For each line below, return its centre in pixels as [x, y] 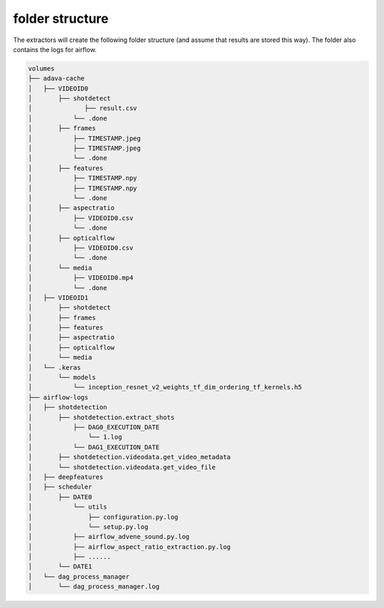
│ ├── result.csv [83, 108]
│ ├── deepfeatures [66, 477]
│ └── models [62, 378]
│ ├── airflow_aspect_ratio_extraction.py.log [129, 547]
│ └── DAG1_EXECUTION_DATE [94, 447]
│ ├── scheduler [60, 487]
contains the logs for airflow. [55, 49]
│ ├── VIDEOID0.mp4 [81, 278]
